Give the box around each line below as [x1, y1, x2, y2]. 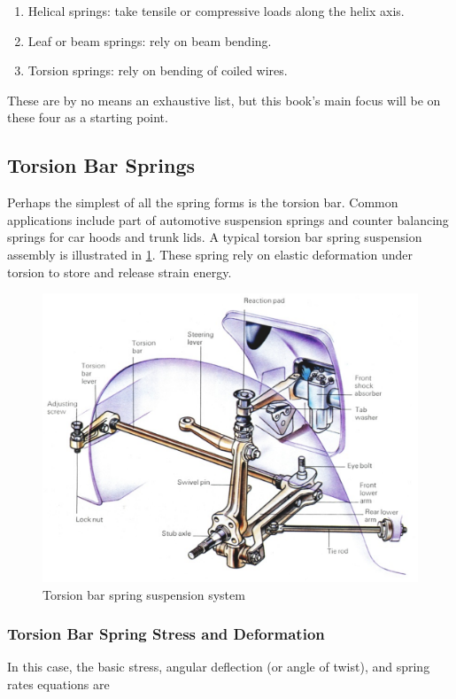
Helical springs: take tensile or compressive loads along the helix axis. [27, 2, 405, 19]
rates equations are [7, 675, 110, 693]
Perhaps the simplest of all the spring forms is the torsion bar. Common [7, 193, 398, 212]
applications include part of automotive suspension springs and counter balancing [7, 210, 449, 229]
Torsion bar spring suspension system [43, 585, 245, 603]
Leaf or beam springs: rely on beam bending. [27, 31, 272, 50]
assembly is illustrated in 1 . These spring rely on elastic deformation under [7, 245, 413, 263]
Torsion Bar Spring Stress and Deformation [7, 623, 325, 645]
